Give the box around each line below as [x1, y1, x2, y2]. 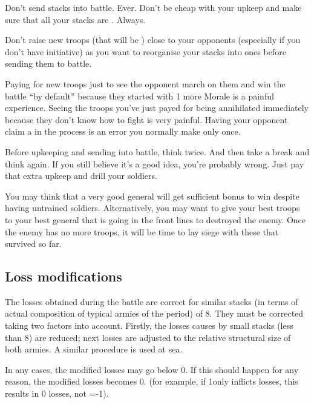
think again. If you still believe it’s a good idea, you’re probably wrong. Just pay [5, 157, 304, 170]
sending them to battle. [5, 57, 92, 70]
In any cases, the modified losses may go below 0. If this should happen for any [5, 363, 299, 375]
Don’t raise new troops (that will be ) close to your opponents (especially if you [5, 33, 301, 46]
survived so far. [5, 237, 62, 250]
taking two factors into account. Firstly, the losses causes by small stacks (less [5, 319, 293, 332]
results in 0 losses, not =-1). [5, 387, 109, 400]
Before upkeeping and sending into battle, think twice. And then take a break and [5, 145, 310, 158]
